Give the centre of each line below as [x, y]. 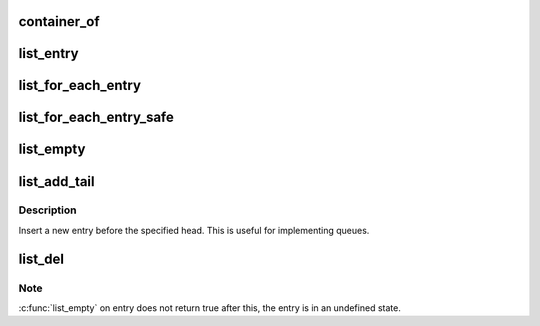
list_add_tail [56, 181]
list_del [41, 258]
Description [47, 210]
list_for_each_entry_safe [96, 117]
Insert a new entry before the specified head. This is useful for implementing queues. [194, 230]
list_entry [48, 53]
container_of [59, 21]
